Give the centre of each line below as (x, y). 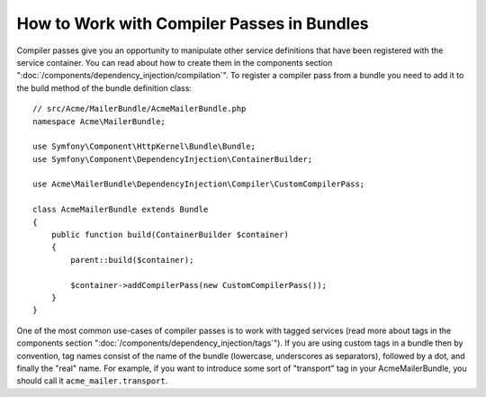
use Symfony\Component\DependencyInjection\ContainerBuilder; (173, 159)
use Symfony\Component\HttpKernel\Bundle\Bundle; (144, 147)
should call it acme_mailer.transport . (92, 381)
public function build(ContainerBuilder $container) (170, 235)
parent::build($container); (132, 260)
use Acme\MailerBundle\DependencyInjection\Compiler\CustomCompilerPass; (199, 184)
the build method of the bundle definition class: (104, 88)
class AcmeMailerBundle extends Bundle (121, 210)
